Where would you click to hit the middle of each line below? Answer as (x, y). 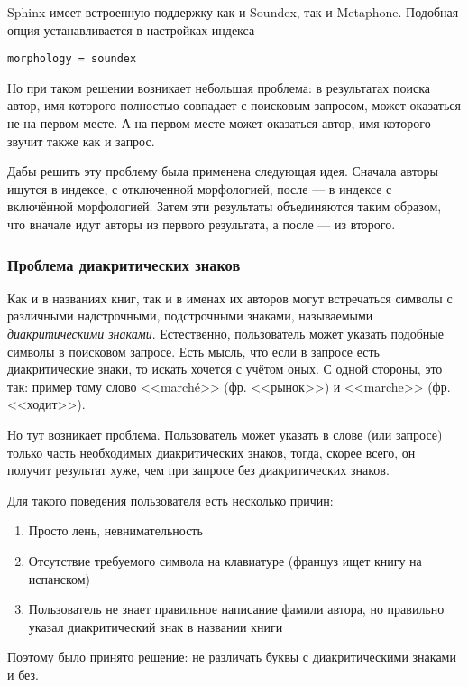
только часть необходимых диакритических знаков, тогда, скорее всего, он (211, 452)
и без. (23, 674)
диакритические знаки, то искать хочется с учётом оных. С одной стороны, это (225, 369)
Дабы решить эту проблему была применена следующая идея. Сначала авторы (223, 171)
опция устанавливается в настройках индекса (131, 29)
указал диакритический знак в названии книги (156, 626)
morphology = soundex (72, 59)
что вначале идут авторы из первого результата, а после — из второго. (202, 224)
